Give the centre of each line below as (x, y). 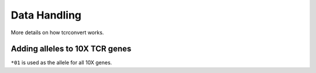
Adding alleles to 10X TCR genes (71, 49)
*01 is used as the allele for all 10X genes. (61, 63)
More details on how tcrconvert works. (57, 32)
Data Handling (46, 15)
